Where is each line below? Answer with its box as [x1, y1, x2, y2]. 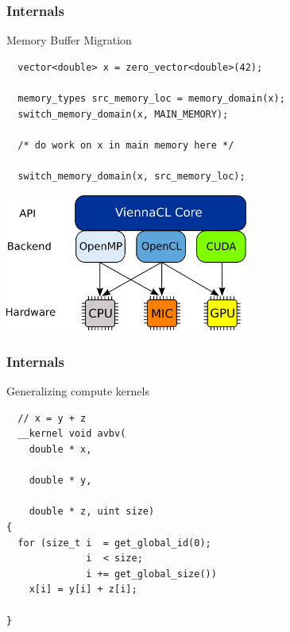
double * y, [29, 475, 92, 487]
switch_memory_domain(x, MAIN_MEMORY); [17, 108, 229, 120]
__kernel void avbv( [17, 428, 126, 440]
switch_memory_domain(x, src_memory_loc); [17, 170, 246, 182]
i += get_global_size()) [86, 568, 217, 580]
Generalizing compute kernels [6, 383, 149, 399]
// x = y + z [17, 412, 87, 424]
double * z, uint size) [29, 506, 155, 518]
